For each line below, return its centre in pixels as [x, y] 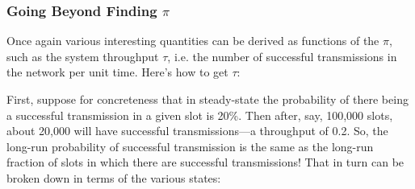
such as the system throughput [83, 56]
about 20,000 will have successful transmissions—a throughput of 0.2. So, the [197, 131]
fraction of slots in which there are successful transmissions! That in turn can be [205, 162]
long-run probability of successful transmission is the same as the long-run [190, 146]
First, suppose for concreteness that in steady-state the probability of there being [207, 99]
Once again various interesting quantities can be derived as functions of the [193, 41]
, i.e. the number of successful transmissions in [282, 56]
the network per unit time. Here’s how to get [117, 72]
